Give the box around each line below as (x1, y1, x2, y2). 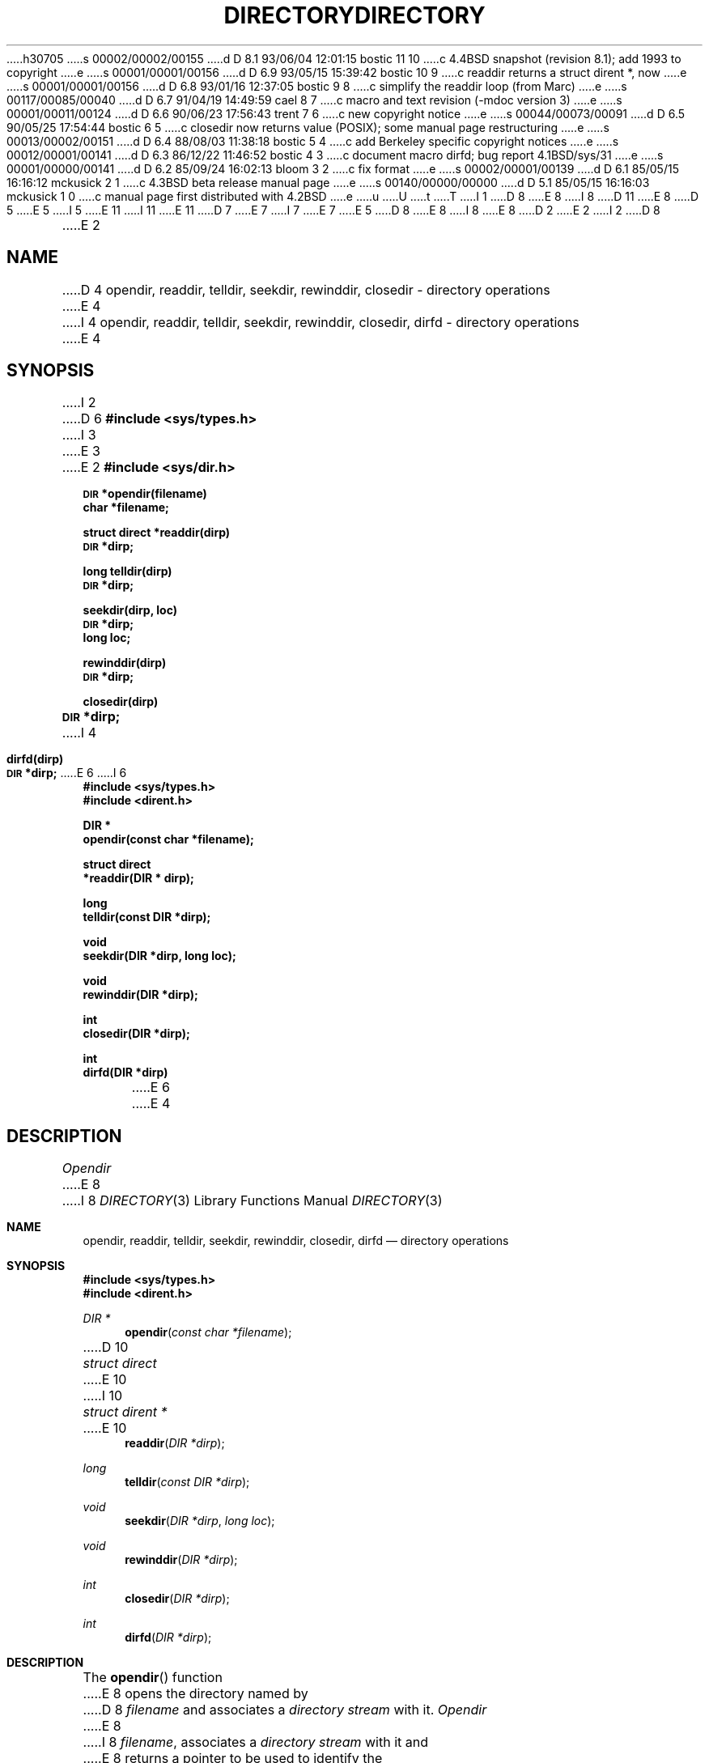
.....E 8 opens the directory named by (83, 1685, 308, 1702)
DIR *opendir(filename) (83, 486, 207, 501)
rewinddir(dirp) (83, 656, 167, 670)
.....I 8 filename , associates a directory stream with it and (83, 1734, 429, 1751)
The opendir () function (83, 1669, 223, 1686)
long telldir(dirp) (83, 564, 172, 579)
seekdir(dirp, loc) (83, 603, 177, 618)
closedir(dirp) (83, 695, 159, 709)
